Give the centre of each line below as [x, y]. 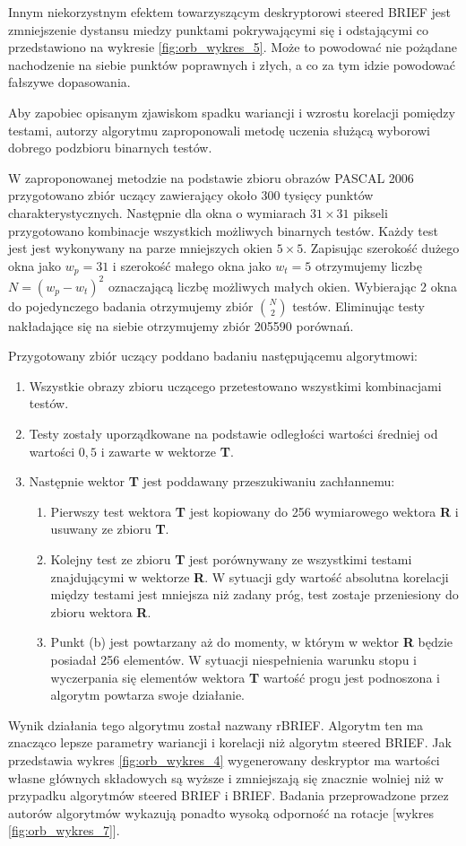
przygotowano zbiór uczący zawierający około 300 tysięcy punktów [191, 195]
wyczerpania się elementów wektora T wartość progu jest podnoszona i [245, 677]
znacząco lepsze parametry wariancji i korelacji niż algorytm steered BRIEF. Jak [230, 742]
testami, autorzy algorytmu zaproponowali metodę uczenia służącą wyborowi [219, 130]
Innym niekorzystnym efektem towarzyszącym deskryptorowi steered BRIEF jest [230, 12]
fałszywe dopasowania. [69, 82]
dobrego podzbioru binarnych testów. [110, 148]
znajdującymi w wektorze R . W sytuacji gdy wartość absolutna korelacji [250, 576]
